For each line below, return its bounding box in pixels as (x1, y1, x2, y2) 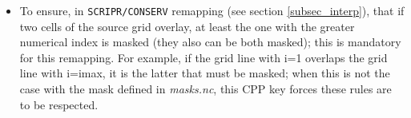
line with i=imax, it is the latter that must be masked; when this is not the (19, 65, 390, 81)
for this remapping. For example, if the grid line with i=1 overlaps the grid (19, 49, 388, 65)
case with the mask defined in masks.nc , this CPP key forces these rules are (19, 81, 392, 97)
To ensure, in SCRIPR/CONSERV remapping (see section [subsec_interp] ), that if (19, 2, 405, 18)
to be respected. (19, 96, 99, 112)
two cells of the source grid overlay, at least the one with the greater (19, 18, 355, 34)
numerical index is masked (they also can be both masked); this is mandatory (19, 33, 401, 50)
